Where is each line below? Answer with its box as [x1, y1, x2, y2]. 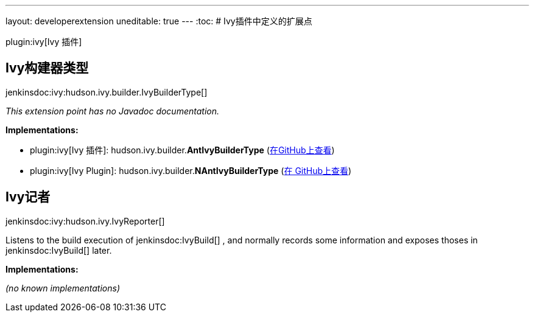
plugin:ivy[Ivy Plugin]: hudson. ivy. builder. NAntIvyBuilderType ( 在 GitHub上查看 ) [30, 165, 352, 176]
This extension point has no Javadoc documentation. [5, 105, 220, 116]
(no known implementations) [5, 282, 121, 293]
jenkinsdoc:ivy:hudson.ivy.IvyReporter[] [5, 215, 165, 226]
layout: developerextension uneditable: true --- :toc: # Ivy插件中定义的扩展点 [5, 16, 312, 26]
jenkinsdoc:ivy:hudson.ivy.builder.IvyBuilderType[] [5, 86, 208, 97]
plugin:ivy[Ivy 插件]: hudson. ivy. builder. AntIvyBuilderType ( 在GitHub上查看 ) [30, 144, 335, 155]
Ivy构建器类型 [5, 60, 89, 76]
